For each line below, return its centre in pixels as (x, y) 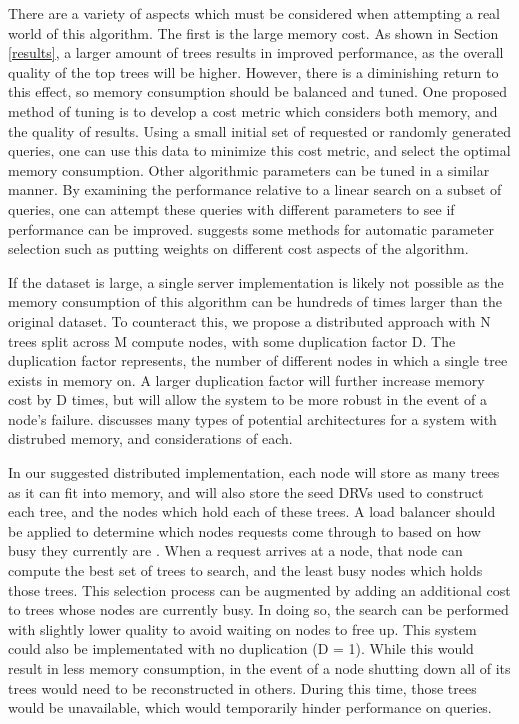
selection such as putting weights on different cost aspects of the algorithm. (238, 248)
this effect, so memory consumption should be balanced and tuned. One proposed (258, 91)
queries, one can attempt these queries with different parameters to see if (231, 208)
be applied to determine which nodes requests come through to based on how (244, 530)
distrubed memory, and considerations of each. (150, 438)
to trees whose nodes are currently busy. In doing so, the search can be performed (258, 609)
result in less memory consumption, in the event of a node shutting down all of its (259, 668)
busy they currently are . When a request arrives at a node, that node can (235, 550)
